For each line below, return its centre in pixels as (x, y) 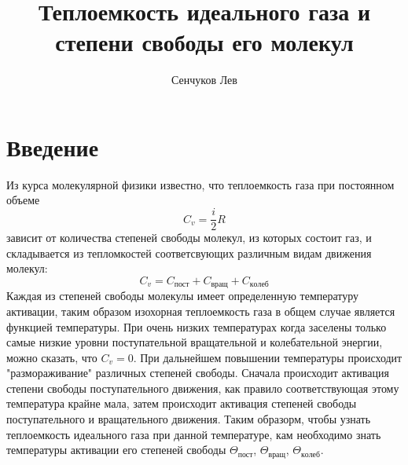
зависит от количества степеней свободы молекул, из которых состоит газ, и (189, 238)
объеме (23, 200)
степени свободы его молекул (204, 42)
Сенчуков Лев (204, 80)
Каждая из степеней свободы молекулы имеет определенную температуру (183, 296)
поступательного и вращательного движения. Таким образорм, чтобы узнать (189, 419)
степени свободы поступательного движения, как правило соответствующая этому (203, 388)
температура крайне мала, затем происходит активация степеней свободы (182, 403)
